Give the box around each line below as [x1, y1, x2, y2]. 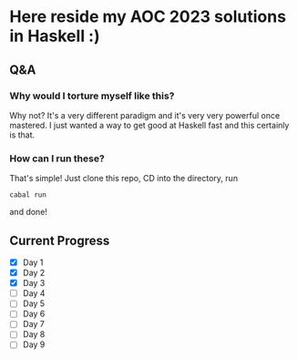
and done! [9, 207, 48, 218]
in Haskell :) [9, 26, 100, 46]
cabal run [9, 190, 47, 200]
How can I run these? [9, 152, 105, 165]
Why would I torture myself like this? [9, 89, 175, 102]
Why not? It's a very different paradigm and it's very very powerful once [9, 109, 281, 120]
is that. [9, 129, 36, 140]
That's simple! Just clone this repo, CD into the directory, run [9, 173, 239, 184]
